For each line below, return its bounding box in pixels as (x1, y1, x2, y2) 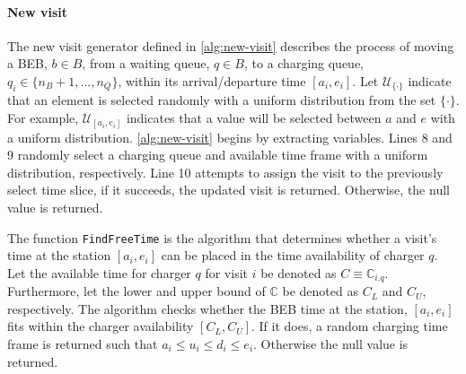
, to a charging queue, (243, 54, 365, 73)
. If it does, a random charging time (251, 317, 448, 335)
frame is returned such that (7, 335, 158, 352)
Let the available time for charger (7, 263, 191, 282)
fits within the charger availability (7, 317, 194, 335)
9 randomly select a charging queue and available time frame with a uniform (7, 145, 428, 164)
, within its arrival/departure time (118, 71, 306, 90)
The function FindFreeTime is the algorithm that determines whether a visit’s (7, 228, 437, 247)
